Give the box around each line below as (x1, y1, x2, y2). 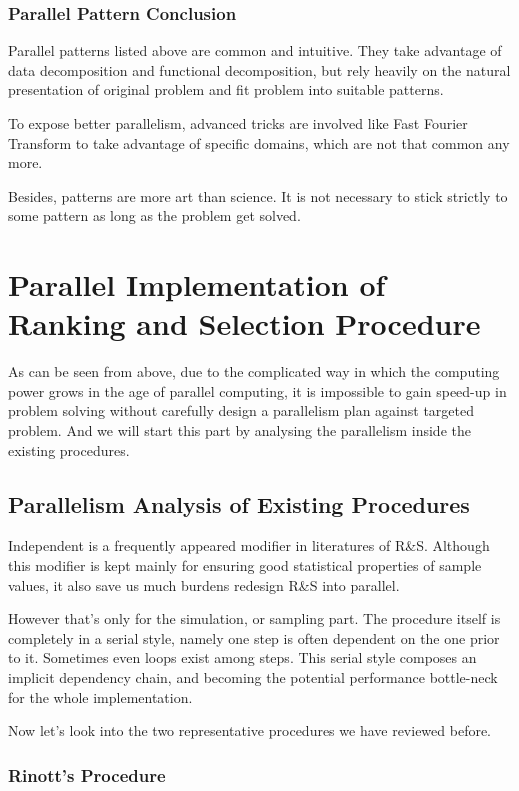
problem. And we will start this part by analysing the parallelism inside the (8, 420, 471, 441)
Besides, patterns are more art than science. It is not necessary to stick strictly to (8, 185, 508, 206)
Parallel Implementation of (8, 264, 386, 305)
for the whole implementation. (8, 686, 193, 707)
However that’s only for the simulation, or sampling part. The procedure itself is (8, 608, 501, 629)
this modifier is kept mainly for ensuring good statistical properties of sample (8, 555, 482, 576)
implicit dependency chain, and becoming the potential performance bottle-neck (8, 667, 498, 688)
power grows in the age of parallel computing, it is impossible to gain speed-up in (8, 380, 507, 401)
